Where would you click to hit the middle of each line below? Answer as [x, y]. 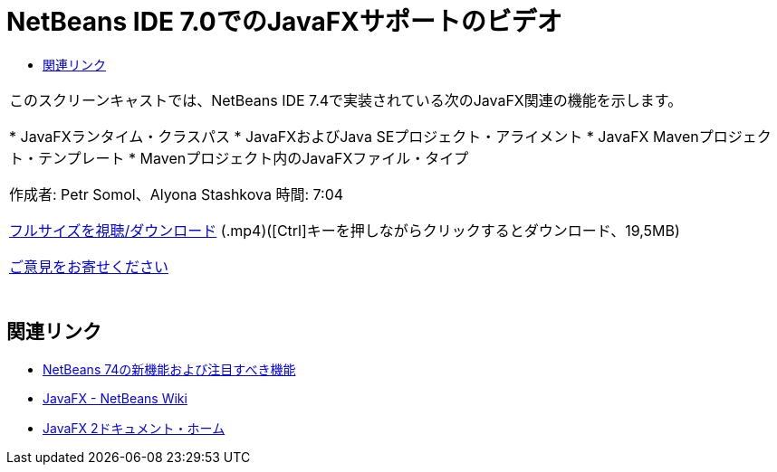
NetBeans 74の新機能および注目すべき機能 [169, 369]
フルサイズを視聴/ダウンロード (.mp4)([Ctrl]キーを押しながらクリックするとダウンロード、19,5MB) [345, 230]
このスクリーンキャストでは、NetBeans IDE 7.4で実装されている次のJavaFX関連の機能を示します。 [346, 100]
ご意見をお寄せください [89, 266]
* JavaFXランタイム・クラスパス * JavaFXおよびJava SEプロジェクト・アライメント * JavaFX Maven [354, 136]
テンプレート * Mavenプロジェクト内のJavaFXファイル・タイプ [254, 158]
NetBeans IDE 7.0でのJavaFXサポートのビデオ [284, 22]
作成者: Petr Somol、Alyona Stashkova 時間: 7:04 [177, 194]
